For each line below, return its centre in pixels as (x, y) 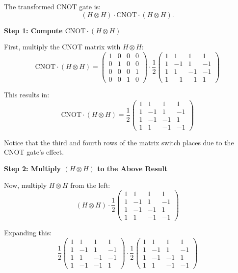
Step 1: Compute (33, 30)
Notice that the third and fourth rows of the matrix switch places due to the (119, 142)
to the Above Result (132, 168)
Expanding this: (28, 233)
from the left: (90, 185)
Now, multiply (26, 185)
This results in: (27, 94)
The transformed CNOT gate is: (52, 6)
